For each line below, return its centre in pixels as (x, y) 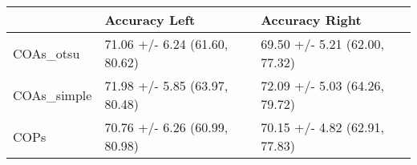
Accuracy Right (311, 20)
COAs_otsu (47, 53)
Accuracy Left (150, 20)
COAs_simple (53, 95)
